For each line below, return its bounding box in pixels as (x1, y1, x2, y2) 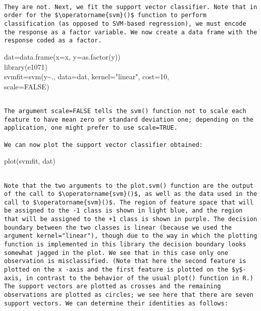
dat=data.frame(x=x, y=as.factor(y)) (4, 51, 121, 62)
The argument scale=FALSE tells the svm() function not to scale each (4, 107, 246, 115)
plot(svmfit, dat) (4, 155, 56, 166)
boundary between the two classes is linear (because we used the (4, 224, 232, 231)
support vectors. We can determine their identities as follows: (4, 299, 228, 307)
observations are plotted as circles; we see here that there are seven (4, 291, 253, 299)
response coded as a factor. (4, 37, 102, 44)
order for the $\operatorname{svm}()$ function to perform (4, 12, 206, 19)
